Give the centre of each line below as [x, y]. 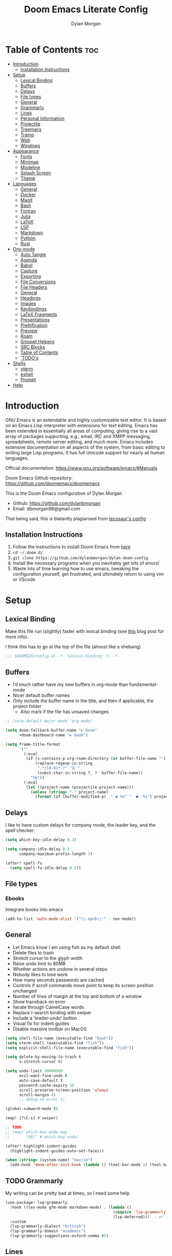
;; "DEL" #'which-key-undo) [42, 1137]
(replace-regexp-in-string [64, 763]
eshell [27, 374]
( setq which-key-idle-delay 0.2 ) [41, 840]
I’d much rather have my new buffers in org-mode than [70, 684]
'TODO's [29, 358]
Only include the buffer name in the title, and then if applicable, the [83, 701]
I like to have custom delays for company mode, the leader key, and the [81, 825]
